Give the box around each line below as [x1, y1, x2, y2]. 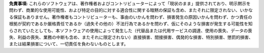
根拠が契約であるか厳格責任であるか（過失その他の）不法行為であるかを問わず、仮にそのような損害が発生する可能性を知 [9, 21, 253, 26]
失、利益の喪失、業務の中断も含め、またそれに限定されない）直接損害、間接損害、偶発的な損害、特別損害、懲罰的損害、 [9, 34, 253, 40]
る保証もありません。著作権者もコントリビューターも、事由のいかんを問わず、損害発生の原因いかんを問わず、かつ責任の [9, 14, 253, 20]
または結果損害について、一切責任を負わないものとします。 [9, 41, 129, 47]
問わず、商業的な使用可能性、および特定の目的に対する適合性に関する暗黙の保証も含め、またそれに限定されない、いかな [9, 7, 253, 13]
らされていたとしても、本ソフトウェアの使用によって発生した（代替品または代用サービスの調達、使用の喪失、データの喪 [9, 27, 252, 33]
